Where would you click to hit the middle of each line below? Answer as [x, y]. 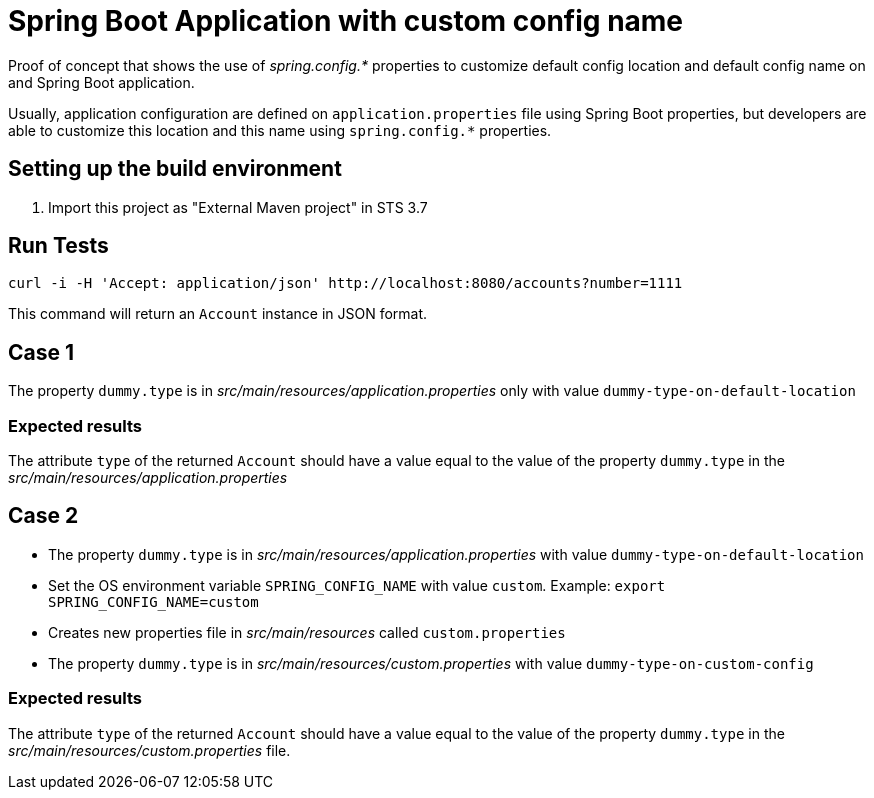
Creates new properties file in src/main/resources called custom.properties [307, 632]
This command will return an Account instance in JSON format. [218, 314]
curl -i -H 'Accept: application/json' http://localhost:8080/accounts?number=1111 [345, 283]
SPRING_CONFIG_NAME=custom [153, 601]
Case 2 [43, 516]
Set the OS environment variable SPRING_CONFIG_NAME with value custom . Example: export [357, 585]
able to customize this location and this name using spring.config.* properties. [280, 130]
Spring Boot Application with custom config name [346, 21]
